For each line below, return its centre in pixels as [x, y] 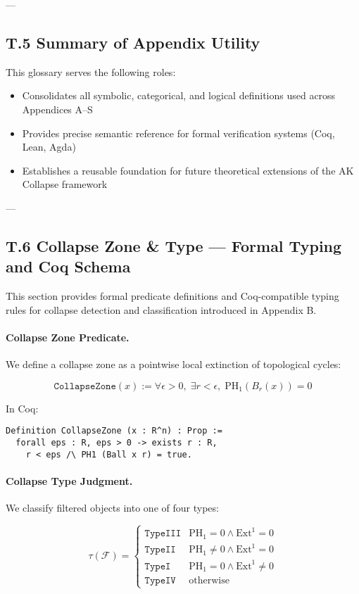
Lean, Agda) [49, 147]
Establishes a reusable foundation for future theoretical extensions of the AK [188, 170]
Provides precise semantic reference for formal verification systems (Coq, [178, 133]
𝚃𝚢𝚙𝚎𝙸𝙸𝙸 [163, 534]
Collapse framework [65, 184]
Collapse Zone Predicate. [68, 337]
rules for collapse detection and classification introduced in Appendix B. [161, 309]
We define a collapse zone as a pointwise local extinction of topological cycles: [174, 364]
